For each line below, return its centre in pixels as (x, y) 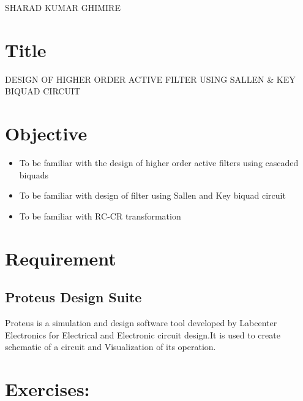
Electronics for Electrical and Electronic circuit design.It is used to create (143, 334)
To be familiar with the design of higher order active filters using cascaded (159, 163)
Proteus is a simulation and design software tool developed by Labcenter (141, 322)
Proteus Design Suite (73, 297)
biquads (34, 174)
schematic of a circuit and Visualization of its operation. (110, 347)
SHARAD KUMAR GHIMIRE (63, 7)
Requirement (61, 258)
